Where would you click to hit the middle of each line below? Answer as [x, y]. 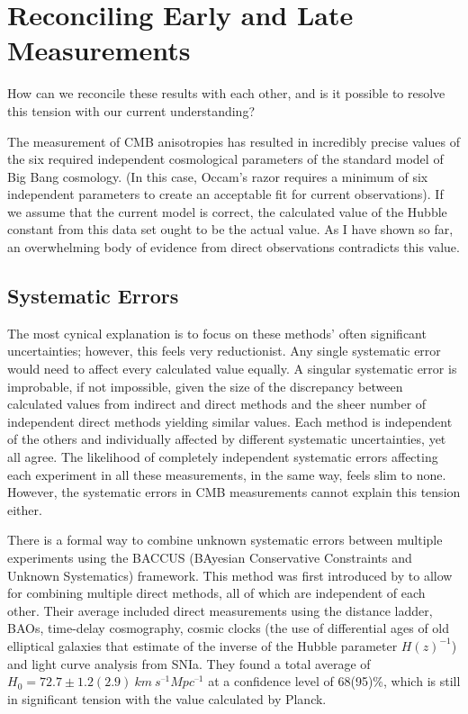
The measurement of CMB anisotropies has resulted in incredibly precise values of [234, 141]
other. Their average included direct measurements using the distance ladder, [220, 610]
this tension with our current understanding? [131, 110]
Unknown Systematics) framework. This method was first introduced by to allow [230, 575]
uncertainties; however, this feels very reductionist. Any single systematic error [224, 351]
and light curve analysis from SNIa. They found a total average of [189, 663]
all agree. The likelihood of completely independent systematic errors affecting [223, 457]
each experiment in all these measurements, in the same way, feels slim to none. [227, 474]
